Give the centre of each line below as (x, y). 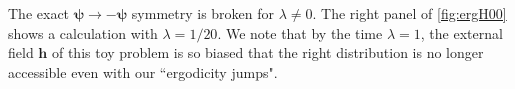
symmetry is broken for (203, 13)
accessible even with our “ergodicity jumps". (143, 71)
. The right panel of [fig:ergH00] (409, 13)
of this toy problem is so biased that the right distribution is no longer (267, 52)
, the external (461, 32)
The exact (39, 13)
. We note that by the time (300, 32)
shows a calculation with (83, 32)
